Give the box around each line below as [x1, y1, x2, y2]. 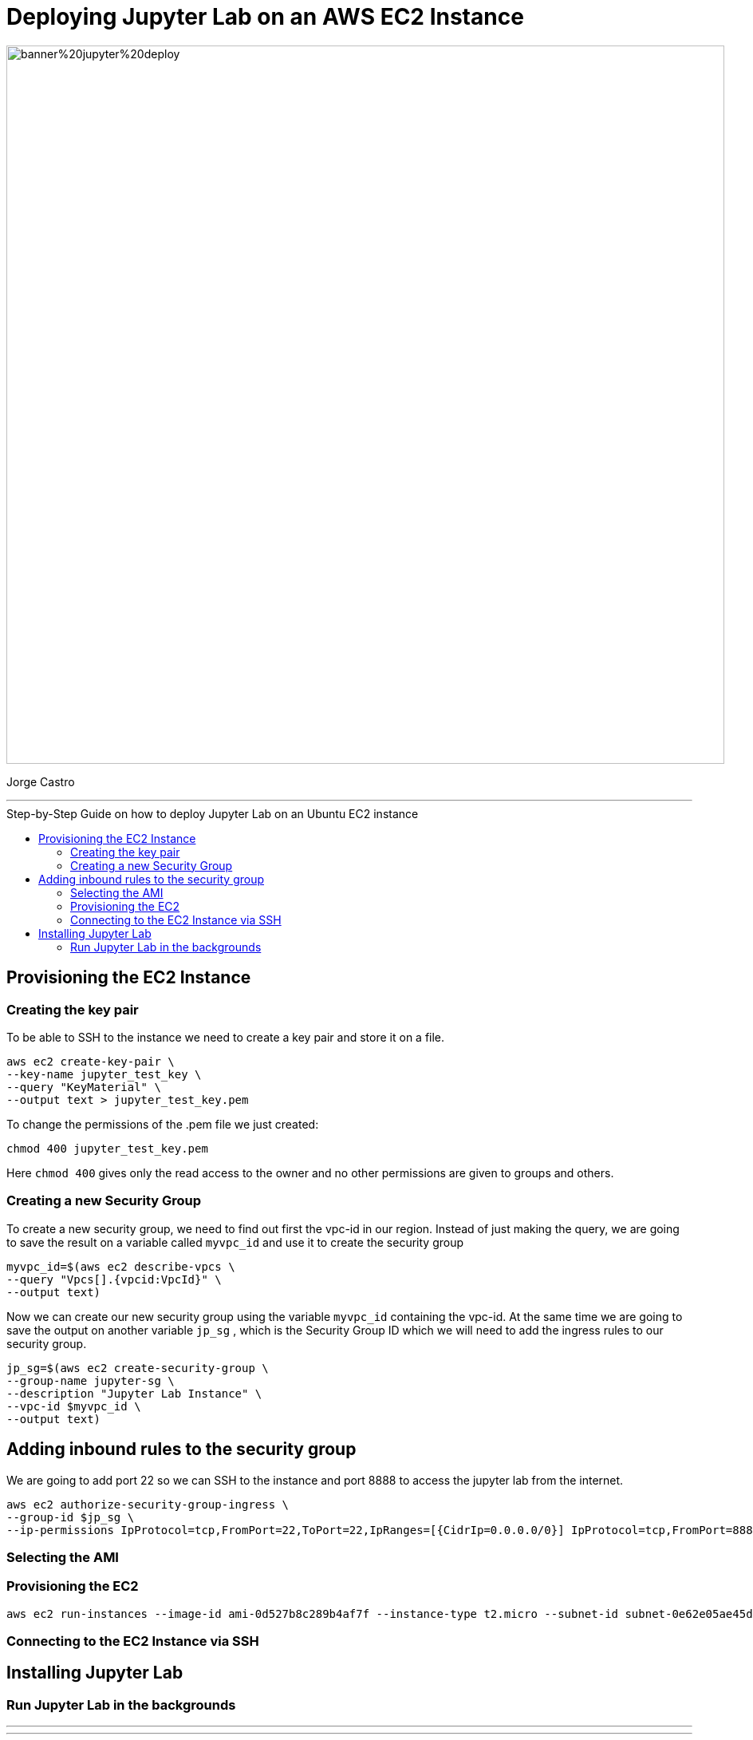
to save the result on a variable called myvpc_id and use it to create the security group [6, 1235, 464, 1249]
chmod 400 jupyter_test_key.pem [6, 1141, 208, 1155]
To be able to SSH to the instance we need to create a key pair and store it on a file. [6, 1030, 445, 1044]
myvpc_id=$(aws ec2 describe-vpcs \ [6, 1260, 235, 1273]
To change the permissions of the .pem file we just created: [6, 1117, 319, 1131]
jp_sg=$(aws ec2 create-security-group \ [6, 1361, 269, 1374]
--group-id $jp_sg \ [6, 1510, 135, 1524]
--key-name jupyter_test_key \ [6, 1067, 202, 1081]
